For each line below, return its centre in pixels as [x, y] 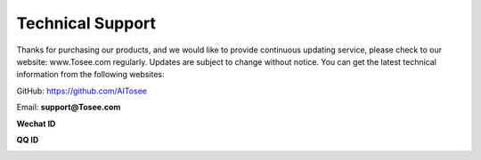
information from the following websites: [90, 75]
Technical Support [86, 23]
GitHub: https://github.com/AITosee [82, 91]
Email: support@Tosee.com [69, 108]
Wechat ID [36, 124]
